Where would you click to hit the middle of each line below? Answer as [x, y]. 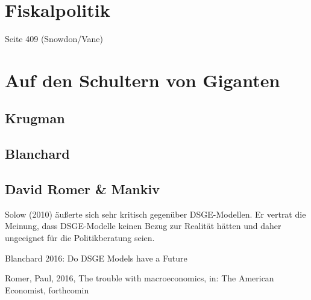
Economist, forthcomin [47, 289]
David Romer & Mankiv [82, 189]
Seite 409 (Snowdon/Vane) [54, 39]
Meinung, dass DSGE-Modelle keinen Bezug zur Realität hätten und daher [143, 226]
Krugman [35, 118]
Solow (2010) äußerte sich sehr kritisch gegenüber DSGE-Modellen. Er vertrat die [155, 214]
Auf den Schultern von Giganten [143, 80]
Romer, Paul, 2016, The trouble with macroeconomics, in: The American [140, 278]
